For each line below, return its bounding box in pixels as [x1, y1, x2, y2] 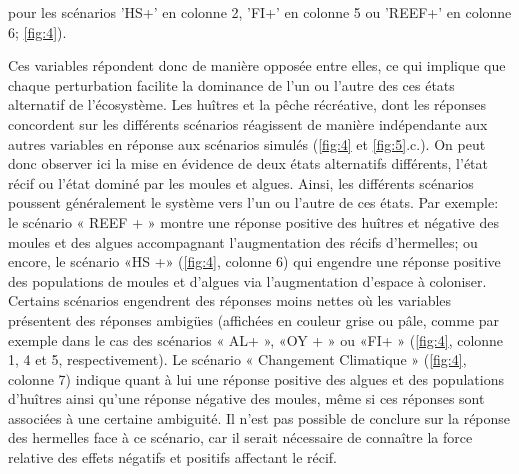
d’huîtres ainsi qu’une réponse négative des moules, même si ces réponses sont [8, 388, 485, 409]
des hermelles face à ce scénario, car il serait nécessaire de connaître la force [8, 427, 473, 448]
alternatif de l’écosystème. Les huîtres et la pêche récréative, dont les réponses [8, 94, 487, 115]
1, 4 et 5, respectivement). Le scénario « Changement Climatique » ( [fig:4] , [8, 349, 467, 370]
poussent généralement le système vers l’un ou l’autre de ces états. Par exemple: [8, 192, 499, 213]
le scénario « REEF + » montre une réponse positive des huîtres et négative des [8, 211, 499, 232]
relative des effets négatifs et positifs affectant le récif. [8, 447, 338, 468]
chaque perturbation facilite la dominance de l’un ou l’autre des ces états [8, 74, 455, 95]
